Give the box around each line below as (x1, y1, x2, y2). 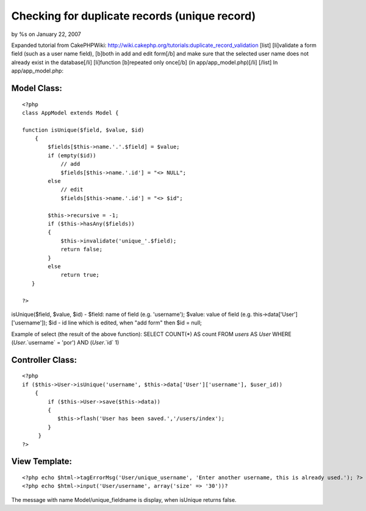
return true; (60, 271, 100, 279)
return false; (60, 246, 103, 253)
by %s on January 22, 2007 (11, 30, 82, 38)
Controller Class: (11, 354, 77, 365)
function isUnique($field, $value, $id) (22, 126, 145, 134)
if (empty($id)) (48, 152, 96, 159)
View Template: (11, 456, 73, 466)
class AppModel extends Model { (22, 109, 119, 116)
